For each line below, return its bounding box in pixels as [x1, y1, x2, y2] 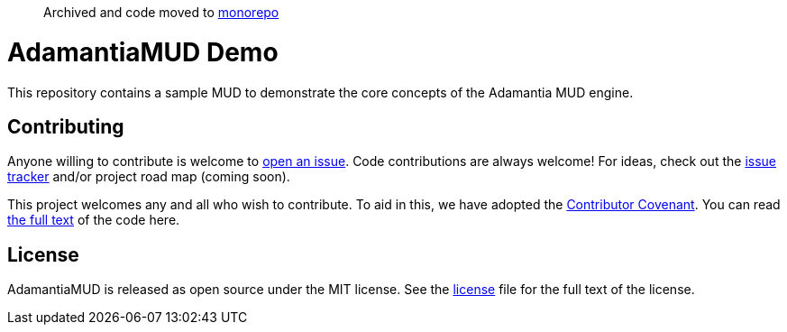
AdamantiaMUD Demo [7, 36, 279, 68]
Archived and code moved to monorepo [43, 5, 279, 20]
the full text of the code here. [7, 212, 180, 228]
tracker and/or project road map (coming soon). [7, 169, 290, 185]
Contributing [7, 115, 124, 138]
